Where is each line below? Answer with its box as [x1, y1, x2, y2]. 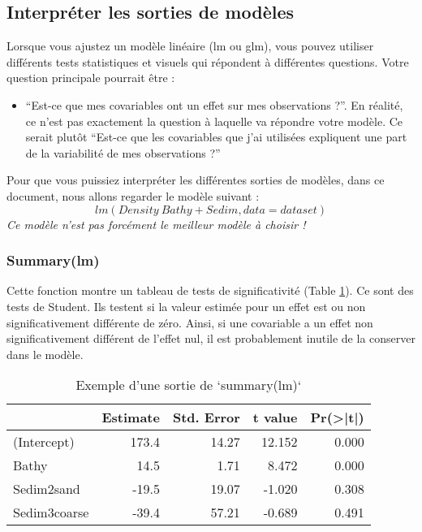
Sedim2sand [13, 479, 80, 499]
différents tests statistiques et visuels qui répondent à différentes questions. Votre [6, 53, 409, 70]
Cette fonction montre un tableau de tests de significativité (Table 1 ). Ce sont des [6, 282, 414, 299]
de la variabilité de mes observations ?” [25, 144, 221, 161]
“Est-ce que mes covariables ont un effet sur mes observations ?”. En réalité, [25, 96, 403, 113]
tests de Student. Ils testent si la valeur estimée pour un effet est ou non [6, 297, 366, 314]
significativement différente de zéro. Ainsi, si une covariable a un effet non [6, 314, 373, 331]
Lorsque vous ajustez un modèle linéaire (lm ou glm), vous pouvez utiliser [6, 37, 374, 54]
